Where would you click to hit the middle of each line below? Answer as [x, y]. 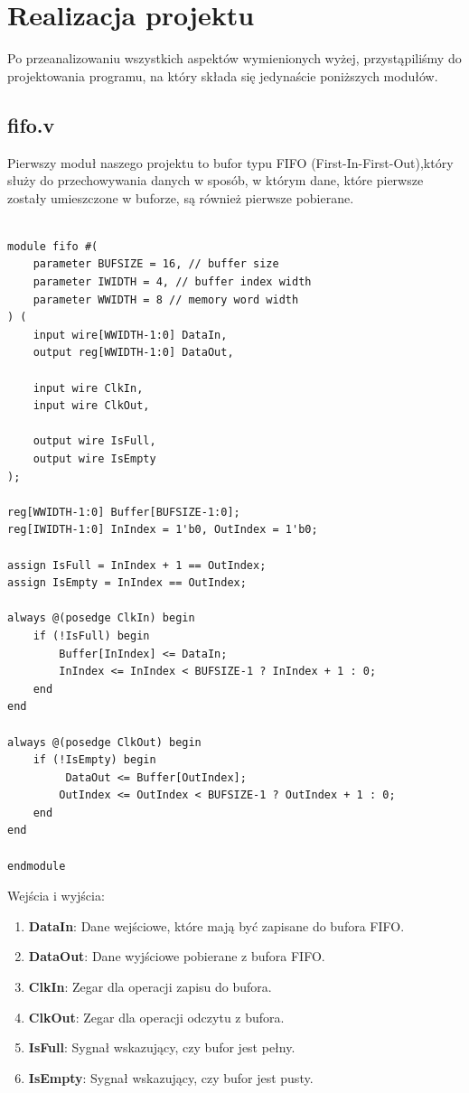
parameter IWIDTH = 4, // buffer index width [172, 282]
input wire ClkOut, [91, 406]
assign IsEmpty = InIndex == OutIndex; [127, 583]
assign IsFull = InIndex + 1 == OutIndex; [137, 565]
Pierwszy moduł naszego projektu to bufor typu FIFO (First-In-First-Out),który [230, 162]
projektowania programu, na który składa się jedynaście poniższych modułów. [223, 75]
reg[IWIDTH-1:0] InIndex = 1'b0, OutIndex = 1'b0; [163, 530]
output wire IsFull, [94, 441]
